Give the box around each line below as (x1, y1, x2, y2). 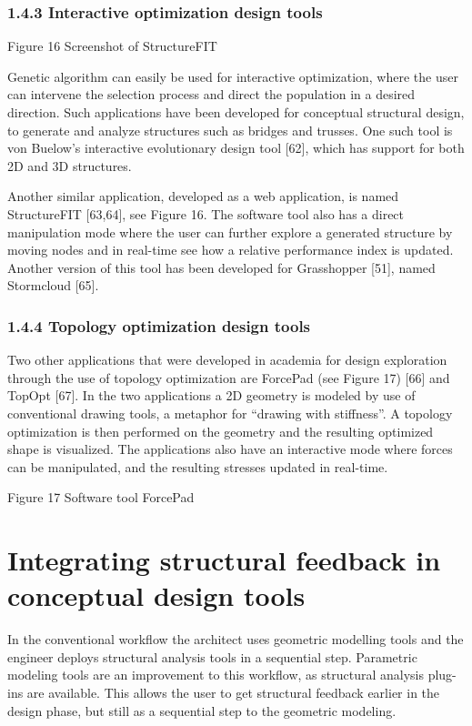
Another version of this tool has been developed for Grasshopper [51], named (7, 257, 436, 277)
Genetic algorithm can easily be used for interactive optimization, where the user (7, 66, 458, 86)
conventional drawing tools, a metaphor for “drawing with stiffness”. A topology (7, 403, 453, 422)
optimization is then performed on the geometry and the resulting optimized (7, 421, 434, 440)
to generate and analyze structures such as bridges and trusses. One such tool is (7, 120, 453, 139)
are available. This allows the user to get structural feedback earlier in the (26, 683, 440, 701)
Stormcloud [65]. (7, 276, 99, 295)
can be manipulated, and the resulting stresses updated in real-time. (7, 457, 388, 476)
